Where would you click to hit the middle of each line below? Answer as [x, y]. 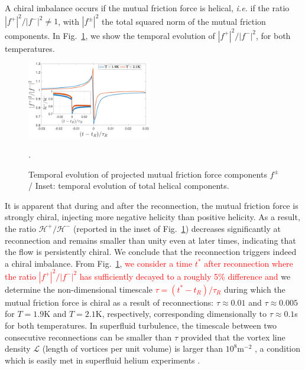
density [18, 348]
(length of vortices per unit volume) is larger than [132, 348]
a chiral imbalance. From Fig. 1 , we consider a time [99, 263]
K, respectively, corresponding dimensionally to [181, 314]
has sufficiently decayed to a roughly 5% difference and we [185, 276]
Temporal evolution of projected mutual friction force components [148, 174]
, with [69, 21]
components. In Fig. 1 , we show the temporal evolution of [110, 35]
